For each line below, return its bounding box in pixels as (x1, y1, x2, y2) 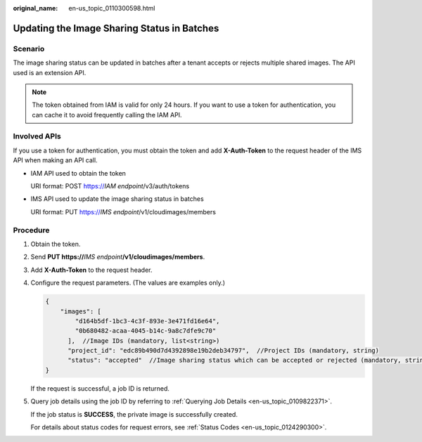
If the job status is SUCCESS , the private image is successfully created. (30, 410, 238, 418)
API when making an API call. (13, 156, 98, 164)
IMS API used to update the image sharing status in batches (30, 195, 204, 203)
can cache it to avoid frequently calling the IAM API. (32, 110, 182, 119)
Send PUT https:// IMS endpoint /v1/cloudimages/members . (30, 253, 205, 261)
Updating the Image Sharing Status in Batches (13, 22, 219, 34)
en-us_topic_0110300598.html (68, 4, 155, 12)
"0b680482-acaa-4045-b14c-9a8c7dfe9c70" (75, 327, 217, 335)
